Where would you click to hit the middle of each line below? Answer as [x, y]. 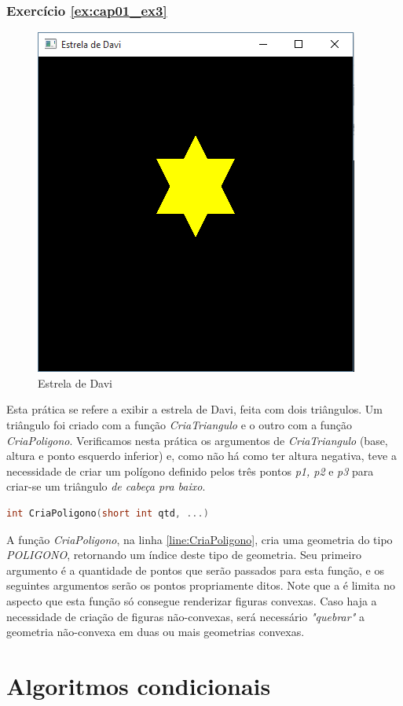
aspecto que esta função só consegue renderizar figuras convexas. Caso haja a [192, 600]
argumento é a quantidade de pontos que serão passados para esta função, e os [195, 570]
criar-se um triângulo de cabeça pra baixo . [106, 486]
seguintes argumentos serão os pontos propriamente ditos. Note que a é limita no [201, 585]
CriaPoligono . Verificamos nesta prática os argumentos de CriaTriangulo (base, [197, 440]
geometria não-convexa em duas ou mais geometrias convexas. [156, 632]
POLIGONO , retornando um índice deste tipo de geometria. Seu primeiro [184, 555]
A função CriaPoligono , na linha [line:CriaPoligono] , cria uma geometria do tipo [200, 539]
